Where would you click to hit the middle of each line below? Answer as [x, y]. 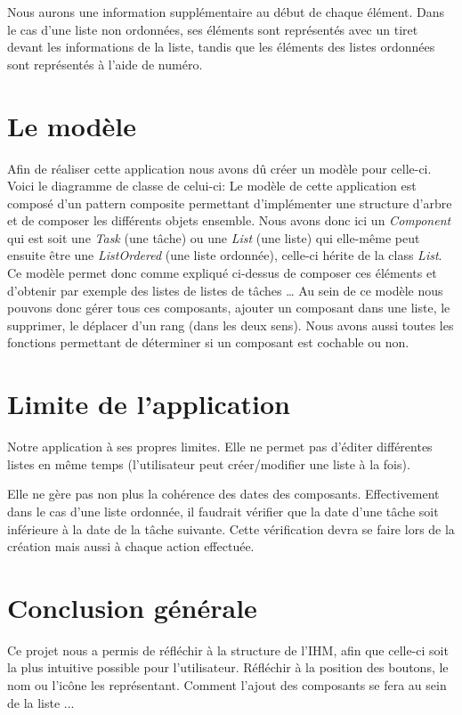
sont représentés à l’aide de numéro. [105, 64]
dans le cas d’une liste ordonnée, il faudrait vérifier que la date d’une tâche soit [223, 511]
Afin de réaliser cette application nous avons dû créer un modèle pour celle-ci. [219, 168]
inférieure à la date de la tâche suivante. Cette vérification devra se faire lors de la [231, 528]
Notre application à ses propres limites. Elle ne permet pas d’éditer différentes [220, 447]
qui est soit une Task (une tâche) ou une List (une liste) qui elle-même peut [214, 237]
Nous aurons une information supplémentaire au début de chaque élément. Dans [226, 12]
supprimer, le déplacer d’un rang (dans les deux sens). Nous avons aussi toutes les [231, 325]
